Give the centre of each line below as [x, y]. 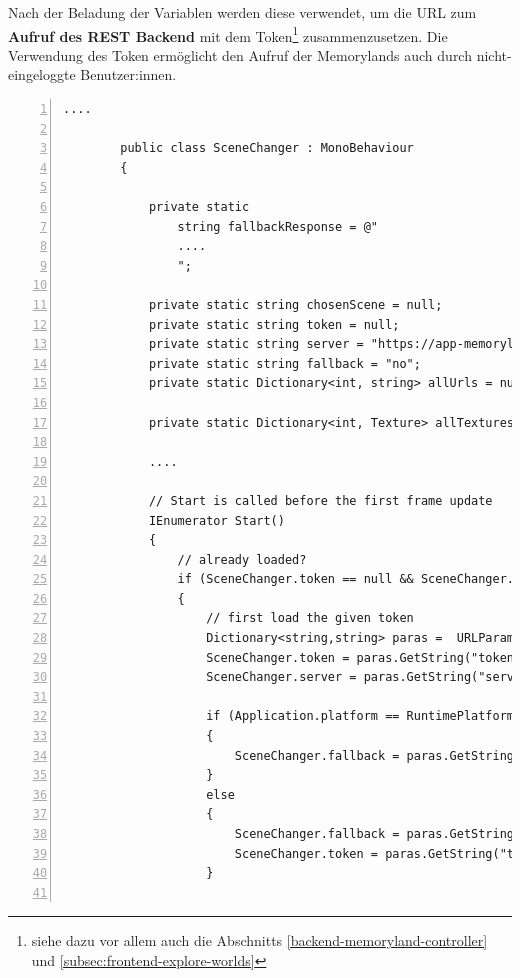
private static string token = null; [274, 324]
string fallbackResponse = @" [277, 226]
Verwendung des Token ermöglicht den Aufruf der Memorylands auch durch [240, 54]
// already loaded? [242, 559]
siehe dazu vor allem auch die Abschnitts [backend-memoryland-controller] [259, 940]
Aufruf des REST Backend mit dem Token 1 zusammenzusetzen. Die [228, 34]
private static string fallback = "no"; [284, 363]
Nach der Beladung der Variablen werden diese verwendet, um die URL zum [242, 12]
